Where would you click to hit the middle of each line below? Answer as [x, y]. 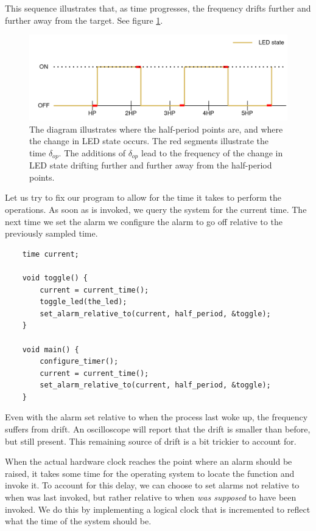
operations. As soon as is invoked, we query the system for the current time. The [156, 209]
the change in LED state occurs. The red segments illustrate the [149, 141]
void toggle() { [55, 278]
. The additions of [92, 152]
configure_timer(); [79, 362]
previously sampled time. [51, 233]
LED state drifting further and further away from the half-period [151, 165]
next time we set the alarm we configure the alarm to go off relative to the [144, 221]
